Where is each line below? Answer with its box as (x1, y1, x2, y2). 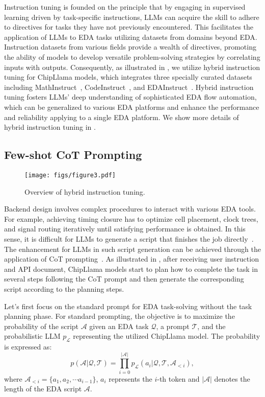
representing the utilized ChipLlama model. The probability (73, 331, 260, 341)
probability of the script (4, 320, 79, 331)
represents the (109, 373, 152, 384)
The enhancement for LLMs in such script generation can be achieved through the (4, 243, 261, 254)
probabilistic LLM (4, 331, 61, 341)
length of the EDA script (4, 383, 82, 394)
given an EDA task (89, 320, 149, 331)
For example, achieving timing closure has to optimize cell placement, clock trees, (4, 213, 258, 224)
